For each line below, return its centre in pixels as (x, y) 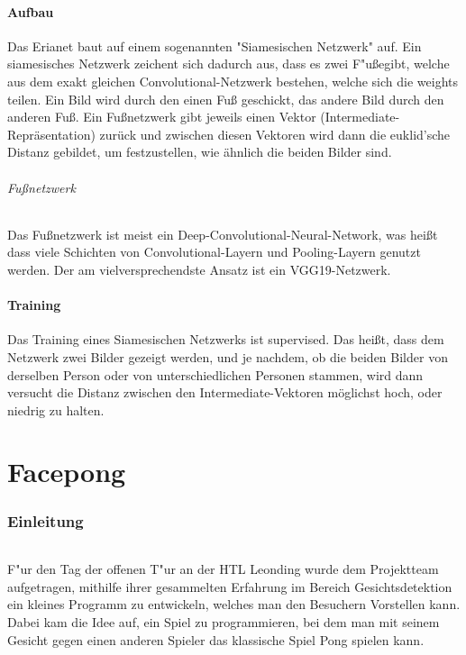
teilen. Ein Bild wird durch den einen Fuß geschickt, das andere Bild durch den (226, 99)
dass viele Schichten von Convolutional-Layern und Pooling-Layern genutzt (214, 252)
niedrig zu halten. (56, 409)
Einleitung (46, 520)
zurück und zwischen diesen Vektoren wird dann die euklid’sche (275, 134)
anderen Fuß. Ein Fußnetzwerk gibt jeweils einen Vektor (162, 117)
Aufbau (31, 11)
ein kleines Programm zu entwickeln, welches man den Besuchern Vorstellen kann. (234, 604)
